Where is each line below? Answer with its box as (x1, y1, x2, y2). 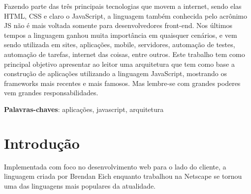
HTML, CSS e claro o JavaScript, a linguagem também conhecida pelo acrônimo (4, 10, 247, 21)
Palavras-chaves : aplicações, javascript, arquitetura (4, 104, 164, 114)
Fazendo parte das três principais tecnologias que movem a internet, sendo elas (4, 1, 242, 11)
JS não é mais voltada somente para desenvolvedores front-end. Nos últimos (4, 20, 232, 30)
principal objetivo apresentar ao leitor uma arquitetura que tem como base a (4, 58, 235, 69)
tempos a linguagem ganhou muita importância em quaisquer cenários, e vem (4, 29, 237, 40)
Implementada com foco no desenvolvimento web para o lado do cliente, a (4, 161, 226, 171)
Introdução (4, 133, 80, 153)
